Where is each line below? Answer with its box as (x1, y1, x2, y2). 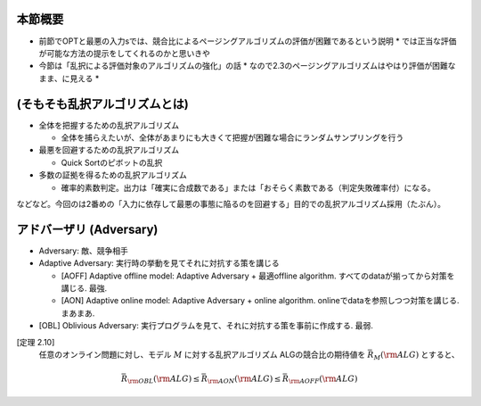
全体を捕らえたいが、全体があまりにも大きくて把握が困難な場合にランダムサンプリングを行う (61, 132, 404, 143)
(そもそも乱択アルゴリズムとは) (16, 96, 189, 112)
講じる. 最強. (61, 283, 108, 294)
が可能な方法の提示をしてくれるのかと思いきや (38, 47, 211, 58)
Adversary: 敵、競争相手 (38, 245, 128, 256)
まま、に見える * (38, 72, 100, 84)
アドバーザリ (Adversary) (16, 221, 159, 236)
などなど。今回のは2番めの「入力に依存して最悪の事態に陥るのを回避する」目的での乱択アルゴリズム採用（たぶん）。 (16, 198, 445, 209)
